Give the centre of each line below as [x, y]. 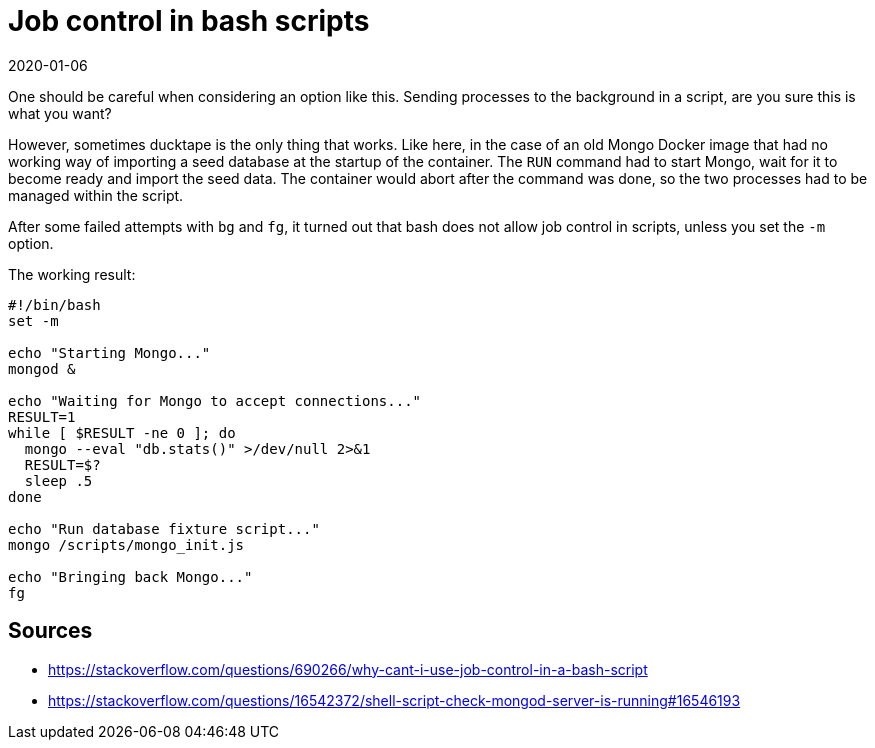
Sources [50, 631]
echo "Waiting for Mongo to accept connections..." [215, 400]
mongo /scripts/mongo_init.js [126, 544]
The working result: [72, 274]
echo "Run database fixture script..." [164, 528]
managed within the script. [96, 195]
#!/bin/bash [54, 304]
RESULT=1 [42, 416]
